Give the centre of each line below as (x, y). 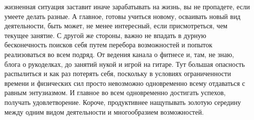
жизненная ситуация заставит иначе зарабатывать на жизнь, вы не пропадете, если (127, 6)
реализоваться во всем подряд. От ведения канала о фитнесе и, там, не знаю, (119, 54)
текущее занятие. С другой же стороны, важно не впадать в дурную (105, 35)
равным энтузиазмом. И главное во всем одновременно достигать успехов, (115, 92)
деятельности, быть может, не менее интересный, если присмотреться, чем (116, 26)
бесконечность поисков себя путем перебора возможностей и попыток (108, 45)
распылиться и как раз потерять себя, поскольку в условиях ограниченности (118, 73)
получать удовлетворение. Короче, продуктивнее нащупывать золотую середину (123, 102)
